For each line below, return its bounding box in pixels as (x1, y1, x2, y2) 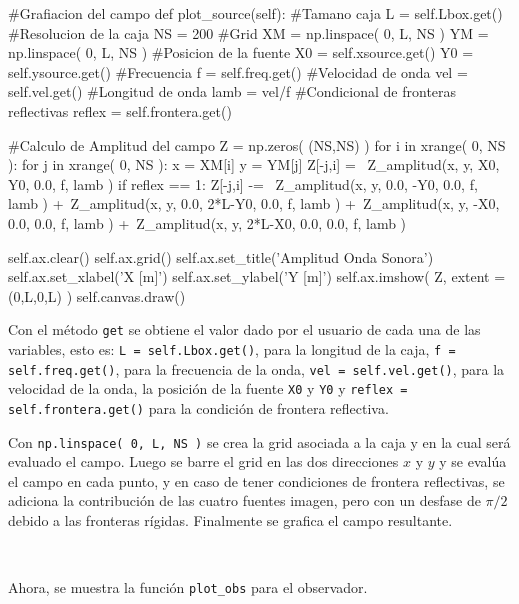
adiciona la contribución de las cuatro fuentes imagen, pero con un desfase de (8, 490, 481, 511)
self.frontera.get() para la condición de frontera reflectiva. (8, 397, 389, 418)
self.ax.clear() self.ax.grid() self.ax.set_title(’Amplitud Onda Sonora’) (8, 246, 434, 267)
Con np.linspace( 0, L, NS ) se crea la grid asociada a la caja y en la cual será (8, 431, 511, 452)
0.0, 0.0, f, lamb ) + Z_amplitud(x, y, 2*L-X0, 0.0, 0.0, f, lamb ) (8, 212, 407, 233)
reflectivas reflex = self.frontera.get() (8, 100, 232, 121)
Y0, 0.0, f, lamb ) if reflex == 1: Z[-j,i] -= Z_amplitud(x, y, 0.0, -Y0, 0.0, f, (8, 173, 478, 194)
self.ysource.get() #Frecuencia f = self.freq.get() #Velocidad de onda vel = (8, 61, 468, 82)
